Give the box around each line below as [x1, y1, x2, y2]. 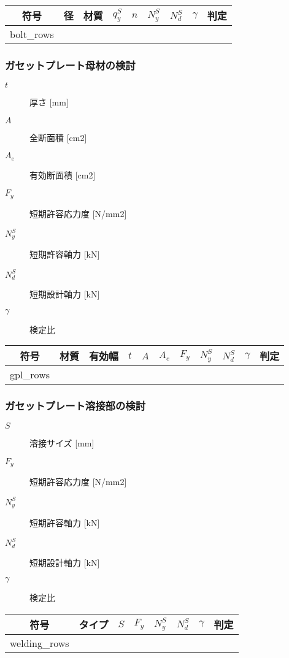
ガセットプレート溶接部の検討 [5, 398, 146, 413]
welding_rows [10, 635, 69, 650]
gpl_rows [10, 367, 50, 382]
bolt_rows [10, 27, 54, 41]
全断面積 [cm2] [29, 131, 87, 143]
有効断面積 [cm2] [29, 168, 96, 181]
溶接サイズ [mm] [29, 437, 94, 450]
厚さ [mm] [29, 96, 69, 109]
